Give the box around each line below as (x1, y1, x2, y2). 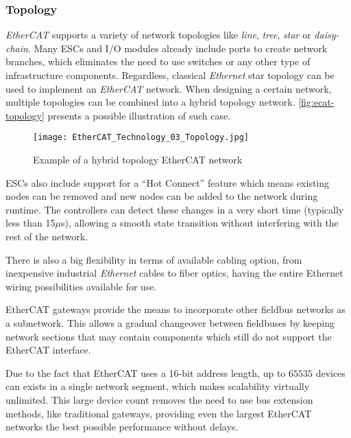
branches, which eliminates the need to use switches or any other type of (5, 54, 311, 69)
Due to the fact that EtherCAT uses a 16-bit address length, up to (5, 365, 286, 380)
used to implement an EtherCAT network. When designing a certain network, (5, 81, 332, 95)
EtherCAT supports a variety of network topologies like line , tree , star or (5, 27, 311, 42)
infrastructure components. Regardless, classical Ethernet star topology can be (5, 68, 335, 82)
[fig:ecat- (298, 95, 335, 109)
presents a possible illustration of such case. (47, 108, 231, 122)
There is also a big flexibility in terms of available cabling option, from (5, 252, 302, 266)
